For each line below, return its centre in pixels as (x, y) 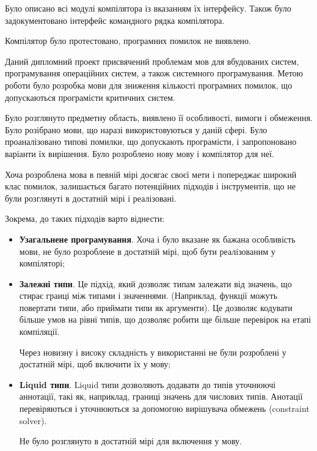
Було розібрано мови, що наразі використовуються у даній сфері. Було (136, 129)
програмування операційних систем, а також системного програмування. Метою (154, 73)
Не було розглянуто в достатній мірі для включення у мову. (130, 441)
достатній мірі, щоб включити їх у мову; (95, 364)
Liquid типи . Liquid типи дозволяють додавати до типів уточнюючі (148, 384)
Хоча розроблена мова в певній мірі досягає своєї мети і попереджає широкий (151, 174)
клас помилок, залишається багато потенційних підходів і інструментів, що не (150, 186)
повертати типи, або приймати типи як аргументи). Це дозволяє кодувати (156, 307)
